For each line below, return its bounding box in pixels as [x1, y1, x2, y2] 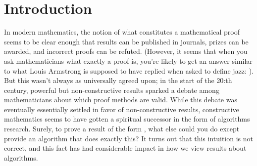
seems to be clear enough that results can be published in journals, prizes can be [4, 36, 249, 46]
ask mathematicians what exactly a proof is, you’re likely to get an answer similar [4, 55, 253, 66]
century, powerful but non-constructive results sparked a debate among [4, 84, 219, 95]
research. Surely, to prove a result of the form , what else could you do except [4, 124, 240, 134]
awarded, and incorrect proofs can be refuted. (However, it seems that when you [4, 46, 248, 56]
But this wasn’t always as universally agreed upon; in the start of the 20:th [4, 75, 232, 85]
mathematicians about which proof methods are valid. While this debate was [4, 94, 237, 105]
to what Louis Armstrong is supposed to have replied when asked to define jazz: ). [4, 65, 254, 76]
